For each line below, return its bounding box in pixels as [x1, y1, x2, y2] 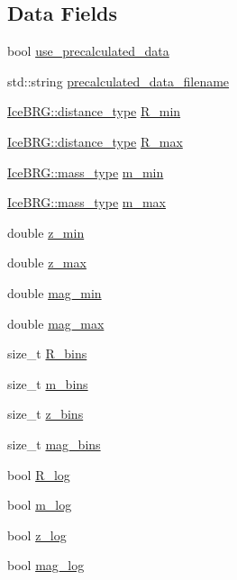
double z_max [7, 253, 87, 272]
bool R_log [7, 465, 70, 484]
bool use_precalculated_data [7, 41, 169, 60]
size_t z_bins [7, 404, 84, 423]
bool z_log [7, 525, 67, 544]
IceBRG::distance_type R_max [7, 131, 183, 150]
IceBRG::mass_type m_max [7, 193, 167, 212]
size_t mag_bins [7, 434, 101, 453]
